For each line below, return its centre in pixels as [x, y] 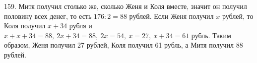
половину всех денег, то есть [48, 16]
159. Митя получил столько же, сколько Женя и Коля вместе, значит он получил [126, 6]
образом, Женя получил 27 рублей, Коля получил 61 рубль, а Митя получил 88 [124, 45]
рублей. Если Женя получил [171, 16]
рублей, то [238, 16]
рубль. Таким [211, 35]
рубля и [81, 26]
